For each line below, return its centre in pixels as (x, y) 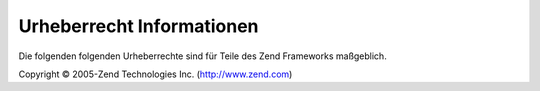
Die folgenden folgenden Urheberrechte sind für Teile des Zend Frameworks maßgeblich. (202, 56)
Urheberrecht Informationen (138, 26)
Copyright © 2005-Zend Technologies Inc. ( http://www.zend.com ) (155, 74)
